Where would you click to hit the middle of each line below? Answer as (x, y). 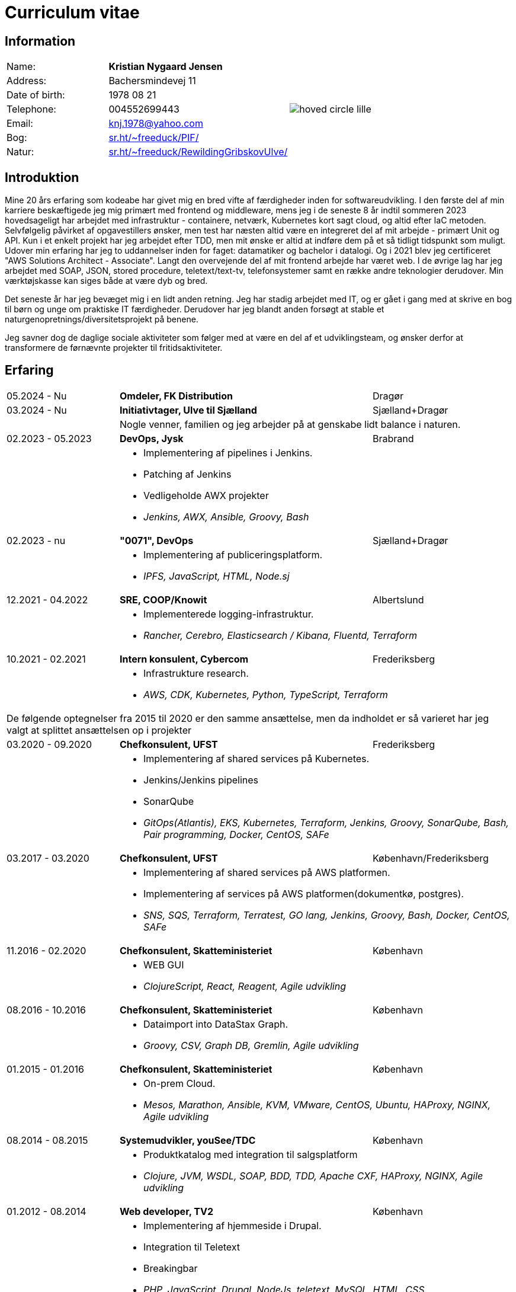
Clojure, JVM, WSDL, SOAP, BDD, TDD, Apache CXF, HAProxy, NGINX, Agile (313, 1176)
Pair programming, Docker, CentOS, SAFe (236, 834)
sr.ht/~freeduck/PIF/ (154, 138)
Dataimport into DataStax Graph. (216, 1024)
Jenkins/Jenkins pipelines (201, 780)
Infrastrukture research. (196, 673)
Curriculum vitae (72, 12)
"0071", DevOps (157, 540)
